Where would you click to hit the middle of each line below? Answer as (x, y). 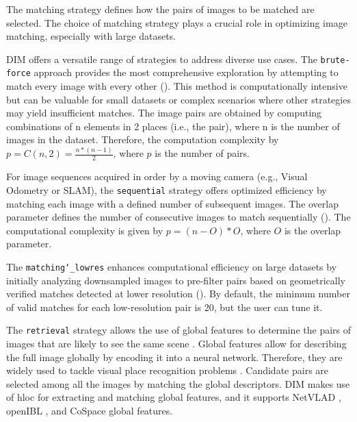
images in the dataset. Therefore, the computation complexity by (143, 139)
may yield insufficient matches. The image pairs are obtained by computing (164, 113)
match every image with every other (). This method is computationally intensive (177, 86)
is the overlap (313, 230)
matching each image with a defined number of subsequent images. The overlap (172, 203)
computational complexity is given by (85, 230)
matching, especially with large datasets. (91, 36)
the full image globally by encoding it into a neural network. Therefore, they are (174, 357)
